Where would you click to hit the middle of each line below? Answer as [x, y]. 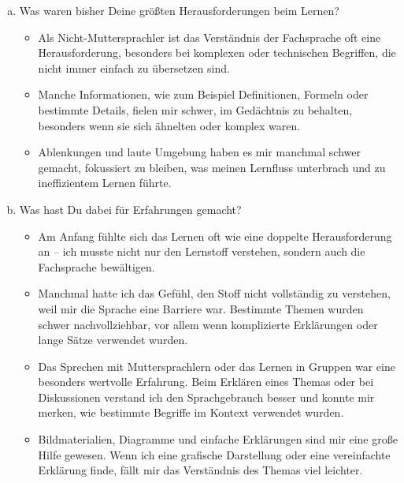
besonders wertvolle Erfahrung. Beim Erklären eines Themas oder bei [206, 382]
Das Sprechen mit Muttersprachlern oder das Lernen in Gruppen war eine [217, 366]
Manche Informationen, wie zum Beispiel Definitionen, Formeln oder [203, 94]
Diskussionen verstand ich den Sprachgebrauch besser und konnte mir [206, 397]
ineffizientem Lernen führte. [105, 183]
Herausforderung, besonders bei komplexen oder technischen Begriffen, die [217, 52]
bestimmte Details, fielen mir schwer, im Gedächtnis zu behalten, [195, 109]
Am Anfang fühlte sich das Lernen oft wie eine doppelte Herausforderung [215, 236]
